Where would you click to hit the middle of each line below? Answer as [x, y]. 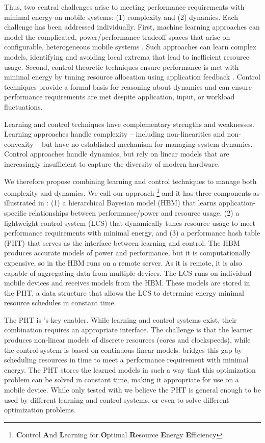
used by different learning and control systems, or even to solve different [117, 399]
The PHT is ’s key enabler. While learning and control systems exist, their [121, 319]
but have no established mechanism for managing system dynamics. [147, 144]
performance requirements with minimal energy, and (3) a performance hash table [132, 233]
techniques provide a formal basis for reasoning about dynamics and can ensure [128, 86]
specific [16, 212]
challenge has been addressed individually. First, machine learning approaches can [132, 27]
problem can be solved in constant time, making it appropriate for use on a [122, 380]
